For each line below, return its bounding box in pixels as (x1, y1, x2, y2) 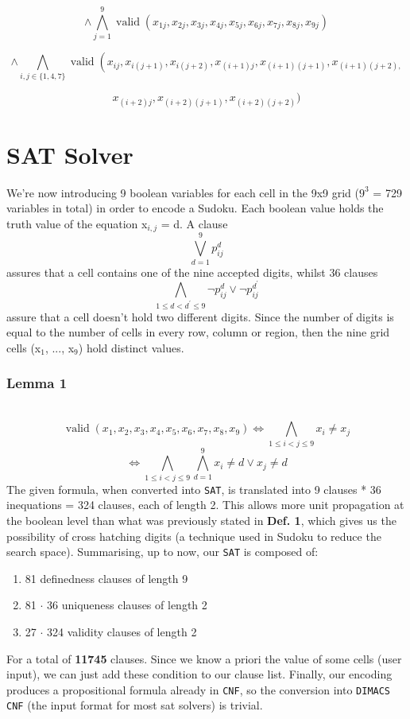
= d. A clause (161, 215, 228, 231)
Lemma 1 (6, 373, 68, 393)
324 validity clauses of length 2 (47, 623, 197, 639)
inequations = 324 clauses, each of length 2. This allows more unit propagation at (6, 496, 404, 513)
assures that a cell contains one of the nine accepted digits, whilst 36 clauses (6, 263, 378, 280)
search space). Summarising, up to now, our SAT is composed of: (6, 543, 319, 560)
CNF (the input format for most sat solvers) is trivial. (6, 697, 263, 713)
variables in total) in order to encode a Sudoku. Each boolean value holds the (6, 200, 384, 216)
